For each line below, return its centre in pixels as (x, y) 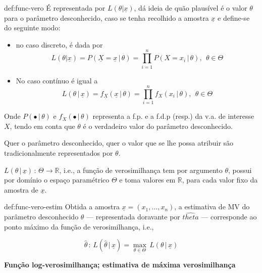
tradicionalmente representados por (59, 153)
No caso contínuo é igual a (57, 80)
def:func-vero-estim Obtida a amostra (62, 207)
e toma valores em (147, 180)
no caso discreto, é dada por (59, 44)
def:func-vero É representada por (55, 8)
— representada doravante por (133, 217)
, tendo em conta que (42, 126)
